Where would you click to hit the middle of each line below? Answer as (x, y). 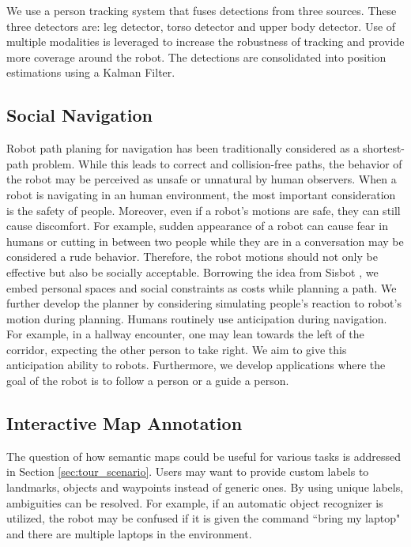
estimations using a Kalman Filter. (91, 72)
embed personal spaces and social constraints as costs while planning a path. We (202, 287)
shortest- (384, 148)
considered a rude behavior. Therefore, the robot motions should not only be (192, 257)
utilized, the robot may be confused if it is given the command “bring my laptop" (204, 518)
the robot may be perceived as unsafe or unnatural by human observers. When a (202, 179)
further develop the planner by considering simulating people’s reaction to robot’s (204, 303)
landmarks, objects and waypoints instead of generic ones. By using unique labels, (205, 487)
